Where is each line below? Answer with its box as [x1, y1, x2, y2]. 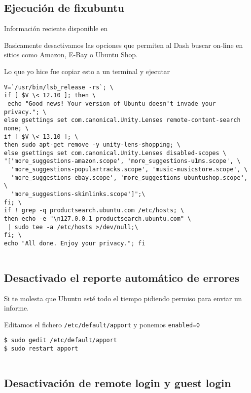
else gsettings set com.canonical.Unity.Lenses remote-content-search [4, 117, 241, 124]
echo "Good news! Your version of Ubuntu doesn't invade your [7, 100, 216, 107]
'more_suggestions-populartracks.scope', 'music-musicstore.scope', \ [11, 166, 248, 173]
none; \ [4, 124, 29, 132]
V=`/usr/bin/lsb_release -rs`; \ [4, 83, 113, 91]
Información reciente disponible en [4, 23, 108, 34]
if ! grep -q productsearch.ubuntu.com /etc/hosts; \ [4, 207, 184, 214]
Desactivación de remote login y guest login [4, 375, 231, 390]
